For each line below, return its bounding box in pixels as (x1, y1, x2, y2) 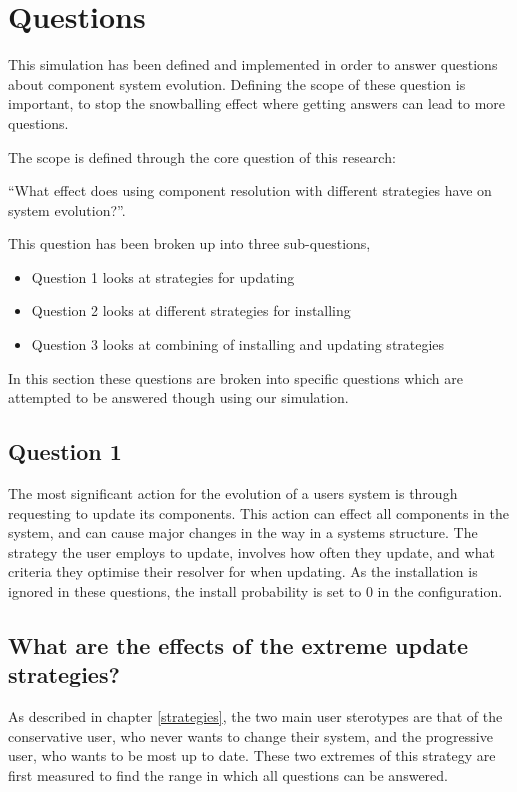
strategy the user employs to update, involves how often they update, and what (8, 541, 495, 562)
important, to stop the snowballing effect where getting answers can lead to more (8, 93, 506, 114)
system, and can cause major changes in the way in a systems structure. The (8, 522, 478, 543)
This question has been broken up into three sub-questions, (8, 233, 371, 254)
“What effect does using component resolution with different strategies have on (8, 180, 492, 201)
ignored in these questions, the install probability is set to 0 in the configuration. (8, 581, 503, 602)
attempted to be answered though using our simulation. (8, 387, 349, 408)
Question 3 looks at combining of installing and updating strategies (31, 334, 445, 355)
